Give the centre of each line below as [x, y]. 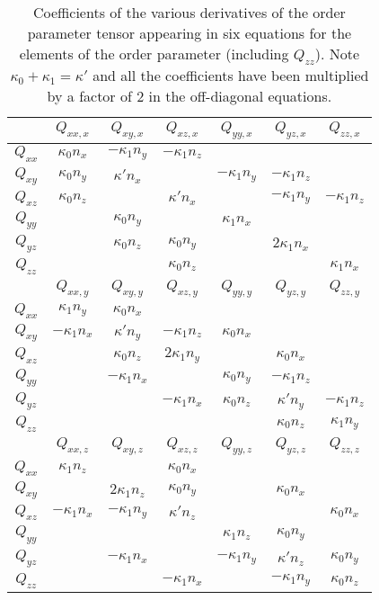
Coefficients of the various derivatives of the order [189, 12]
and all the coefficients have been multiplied [231, 76]
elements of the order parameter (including [154, 54]
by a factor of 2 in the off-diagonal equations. [189, 96]
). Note [337, 54]
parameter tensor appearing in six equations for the [189, 33]
